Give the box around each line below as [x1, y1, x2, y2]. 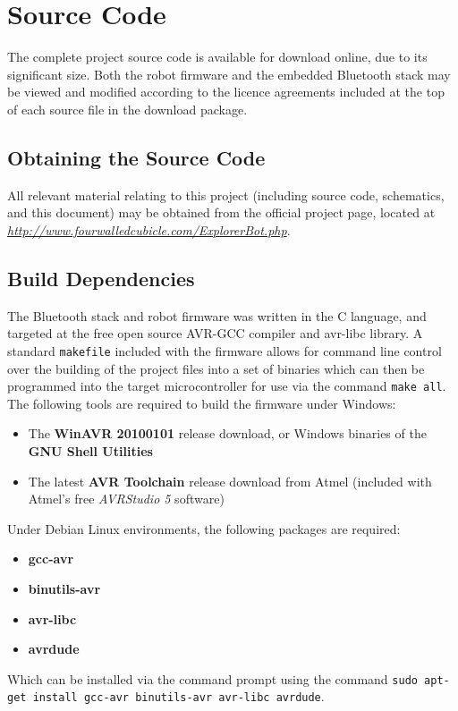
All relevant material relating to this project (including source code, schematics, [7, 185, 445, 204]
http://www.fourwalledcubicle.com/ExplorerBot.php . [7, 220, 291, 239]
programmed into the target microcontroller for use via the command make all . [7, 377, 446, 395]
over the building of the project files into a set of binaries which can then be [7, 359, 425, 377]
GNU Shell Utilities [28, 441, 153, 460]
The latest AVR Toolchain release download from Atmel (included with [28, 471, 432, 490]
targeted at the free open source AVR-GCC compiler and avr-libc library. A [7, 324, 423, 343]
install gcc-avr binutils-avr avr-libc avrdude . [32, 687, 325, 706]
